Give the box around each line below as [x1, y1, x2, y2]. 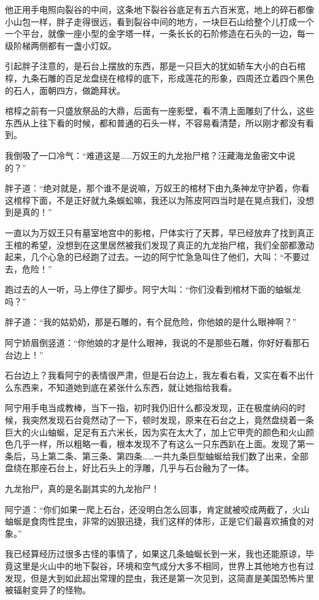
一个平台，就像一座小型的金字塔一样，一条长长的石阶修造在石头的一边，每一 [5, 27, 314, 40]
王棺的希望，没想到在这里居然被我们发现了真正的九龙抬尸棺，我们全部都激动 [5, 238, 314, 251]
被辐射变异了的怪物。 [5, 583, 91, 596]
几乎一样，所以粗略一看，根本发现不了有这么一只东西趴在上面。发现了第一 [13, 437, 314, 450]
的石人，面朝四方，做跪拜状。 [5, 83, 125, 96]
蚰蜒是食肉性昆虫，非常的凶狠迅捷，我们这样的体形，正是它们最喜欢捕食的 [5, 515, 306, 528]
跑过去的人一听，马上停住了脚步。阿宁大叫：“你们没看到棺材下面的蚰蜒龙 [5, 283, 301, 296]
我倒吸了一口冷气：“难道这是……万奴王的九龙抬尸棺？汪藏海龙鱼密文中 [5, 148, 287, 161]
